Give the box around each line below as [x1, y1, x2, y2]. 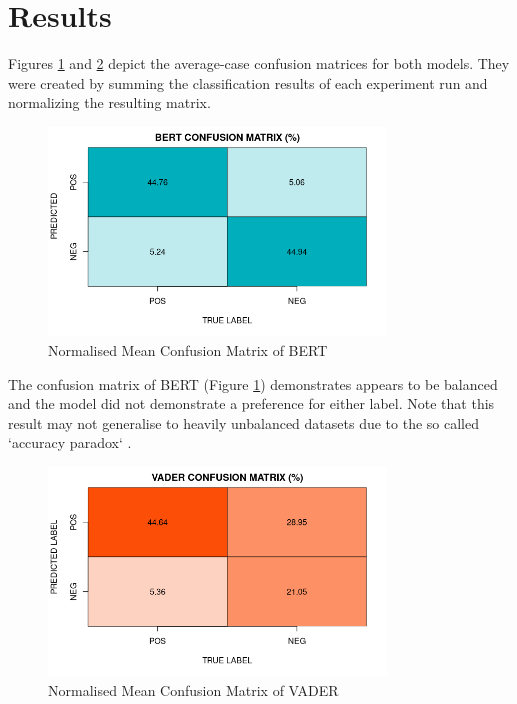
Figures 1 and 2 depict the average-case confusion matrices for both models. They [8, 53, 510, 74]
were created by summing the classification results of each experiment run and [8, 72, 488, 93]
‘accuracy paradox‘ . [8, 432, 132, 453]
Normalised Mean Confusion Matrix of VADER [48, 680, 339, 701]
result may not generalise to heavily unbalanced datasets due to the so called [8, 412, 479, 433]
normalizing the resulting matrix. [8, 92, 211, 113]
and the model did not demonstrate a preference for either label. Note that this [8, 393, 495, 414]
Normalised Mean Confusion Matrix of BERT [48, 340, 328, 360]
